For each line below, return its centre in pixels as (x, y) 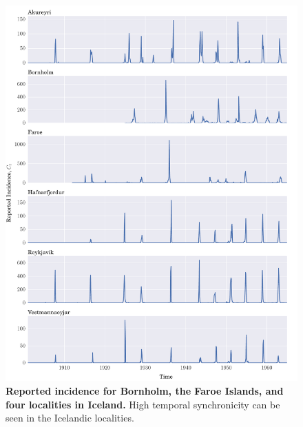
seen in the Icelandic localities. (70, 418)
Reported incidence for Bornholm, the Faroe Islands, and (145, 391)
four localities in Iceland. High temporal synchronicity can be (143, 404)
